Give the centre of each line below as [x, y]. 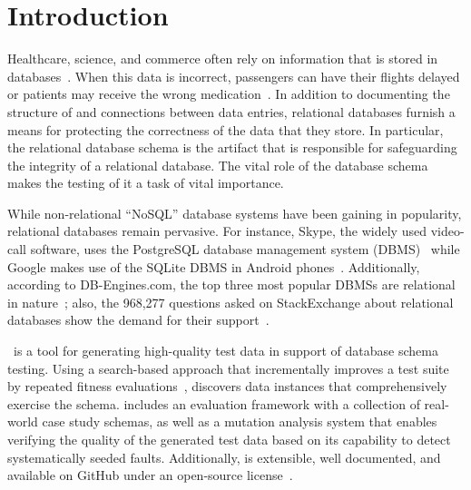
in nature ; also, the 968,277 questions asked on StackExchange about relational [231, 302]
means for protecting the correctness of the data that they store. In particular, [226, 129]
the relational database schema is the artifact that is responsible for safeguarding [232, 147]
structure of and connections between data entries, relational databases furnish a [231, 111]
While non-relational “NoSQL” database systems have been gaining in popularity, [235, 213]
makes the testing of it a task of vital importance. [146, 183]
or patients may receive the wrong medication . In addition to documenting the [229, 94]
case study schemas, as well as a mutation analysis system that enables [240, 421]
